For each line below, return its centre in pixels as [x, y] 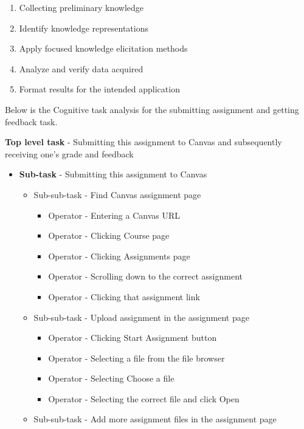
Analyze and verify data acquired [81, 68]
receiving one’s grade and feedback [69, 153]
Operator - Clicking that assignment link [124, 296]
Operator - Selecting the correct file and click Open [144, 398]
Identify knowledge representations [84, 28]
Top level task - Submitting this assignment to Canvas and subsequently [143, 142]
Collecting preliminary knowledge [81, 7]
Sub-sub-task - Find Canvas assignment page [117, 194]
